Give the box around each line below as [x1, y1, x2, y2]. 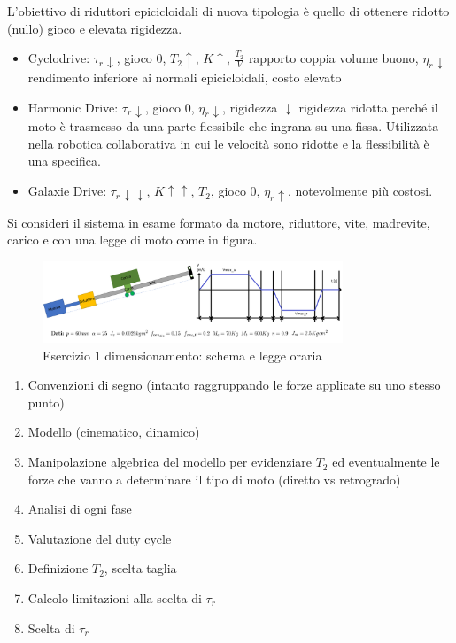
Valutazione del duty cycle [27, 529, 172, 547]
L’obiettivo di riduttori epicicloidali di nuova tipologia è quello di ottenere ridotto [7, 2, 450, 19]
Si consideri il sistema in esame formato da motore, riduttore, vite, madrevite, [7, 213, 430, 231]
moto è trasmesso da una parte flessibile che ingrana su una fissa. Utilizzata [27, 117, 439, 136]
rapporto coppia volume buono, [248, 49, 419, 67]
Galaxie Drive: [27, 182, 107, 200]
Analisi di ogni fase [27, 500, 132, 518]
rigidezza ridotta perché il [298, 97, 438, 116]
